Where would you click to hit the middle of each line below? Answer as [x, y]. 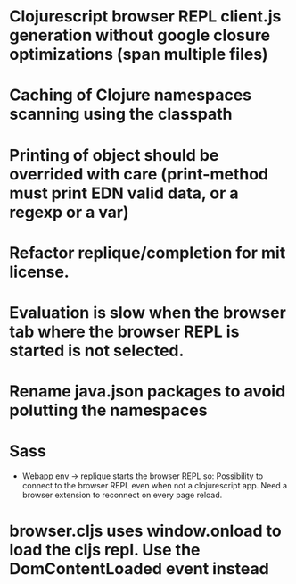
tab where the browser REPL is [124, 331]
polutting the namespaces [108, 410]
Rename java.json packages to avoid [148, 392]
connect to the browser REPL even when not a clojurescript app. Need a [155, 486]
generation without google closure [140, 35]
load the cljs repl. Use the [105, 550]
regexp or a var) [69, 212]
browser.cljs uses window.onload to [146, 531]
